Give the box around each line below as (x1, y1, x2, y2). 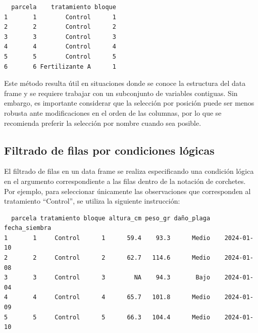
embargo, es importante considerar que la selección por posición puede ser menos (4, 98, 254, 108)
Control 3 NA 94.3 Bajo (55, 274, 211, 281)
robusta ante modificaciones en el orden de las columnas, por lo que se (4, 107, 222, 118)
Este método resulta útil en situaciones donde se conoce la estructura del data (4, 78, 246, 88)
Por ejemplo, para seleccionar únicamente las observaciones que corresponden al (4, 185, 251, 196)
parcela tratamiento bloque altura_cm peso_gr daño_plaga (11, 214, 211, 222)
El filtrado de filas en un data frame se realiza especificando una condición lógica (4, 166, 254, 176)
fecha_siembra (4, 224, 51, 232)
